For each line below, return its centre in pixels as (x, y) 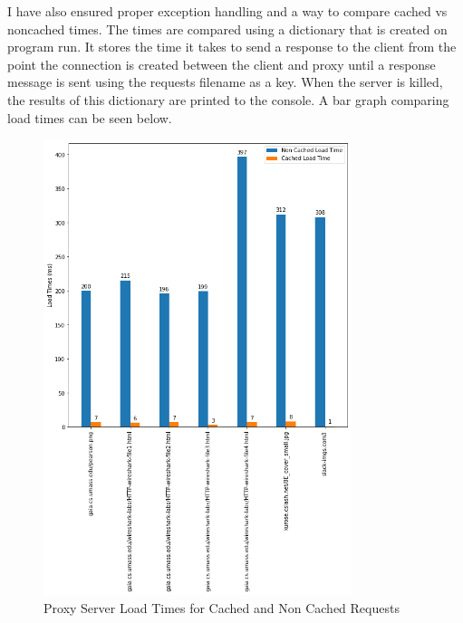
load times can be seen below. (90, 117)
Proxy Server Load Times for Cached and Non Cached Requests (222, 607)
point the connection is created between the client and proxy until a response (222, 64)
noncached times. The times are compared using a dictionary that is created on (227, 29)
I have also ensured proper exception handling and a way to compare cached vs (227, 11)
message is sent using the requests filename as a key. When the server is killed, (225, 82)
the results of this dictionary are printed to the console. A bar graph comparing (228, 99)
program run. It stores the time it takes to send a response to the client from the (232, 47)
